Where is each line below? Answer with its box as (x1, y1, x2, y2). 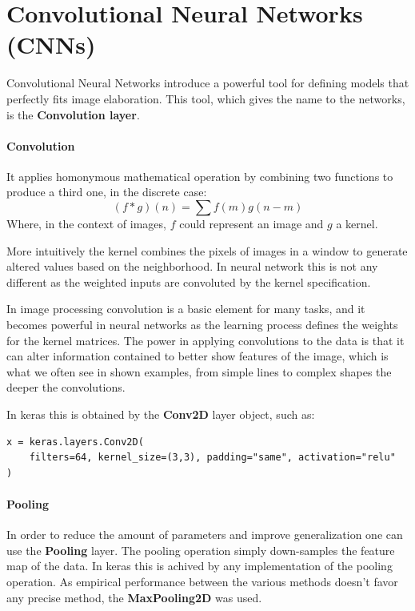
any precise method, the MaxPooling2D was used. (6, 589, 262, 605)
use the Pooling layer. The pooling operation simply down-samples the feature (6, 541, 395, 558)
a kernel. (336, 215, 378, 232)
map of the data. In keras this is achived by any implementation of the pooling (6, 557, 393, 574)
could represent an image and (179, 215, 324, 232)
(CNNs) (6, 28, 96, 61)
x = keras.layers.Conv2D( (6, 436, 144, 448)
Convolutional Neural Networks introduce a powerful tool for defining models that (6, 74, 409, 91)
